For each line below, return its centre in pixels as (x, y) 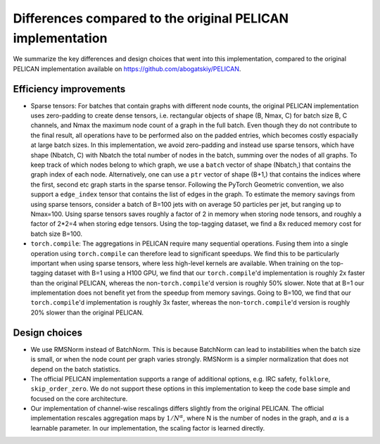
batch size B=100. (57, 234)
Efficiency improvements (69, 89)
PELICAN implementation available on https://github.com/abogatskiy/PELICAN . (127, 69)
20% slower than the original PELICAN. (87, 312)
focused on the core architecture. (79, 398)
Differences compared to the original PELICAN (151, 18)
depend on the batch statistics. (76, 369)
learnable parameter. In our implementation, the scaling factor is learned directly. (148, 428)
